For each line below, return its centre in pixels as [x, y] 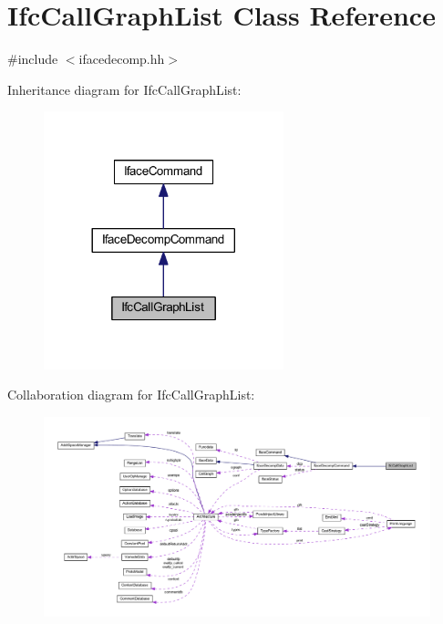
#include [33, 59]
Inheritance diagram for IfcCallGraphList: [124, 89]
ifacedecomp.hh [122, 59]
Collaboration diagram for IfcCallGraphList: [131, 395]
